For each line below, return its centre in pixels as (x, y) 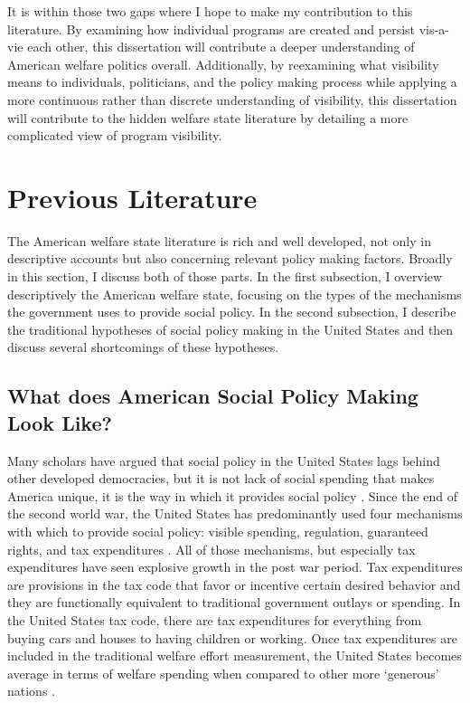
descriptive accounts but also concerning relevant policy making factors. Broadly (230, 258)
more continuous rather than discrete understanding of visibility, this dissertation (232, 99)
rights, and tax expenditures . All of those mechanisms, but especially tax (211, 549)
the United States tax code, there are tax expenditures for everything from (215, 619)
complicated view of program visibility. (115, 135)
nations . (31, 691)
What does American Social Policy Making (213, 396)
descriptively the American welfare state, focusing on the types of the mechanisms (235, 294)
